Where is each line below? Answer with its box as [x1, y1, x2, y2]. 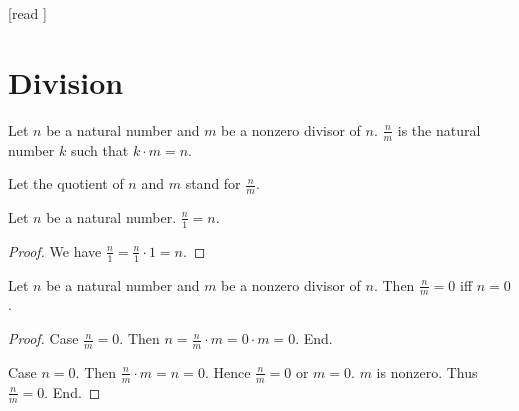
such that [70, 139, 129, 160]
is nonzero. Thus [376, 361, 478, 382]
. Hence [204, 361, 251, 382]
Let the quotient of [8, 173, 124, 194]
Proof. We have [8, 240, 102, 261]
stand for [185, 173, 241, 194]
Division [8, 61, 124, 102]
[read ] [8, 3, 47, 23]
